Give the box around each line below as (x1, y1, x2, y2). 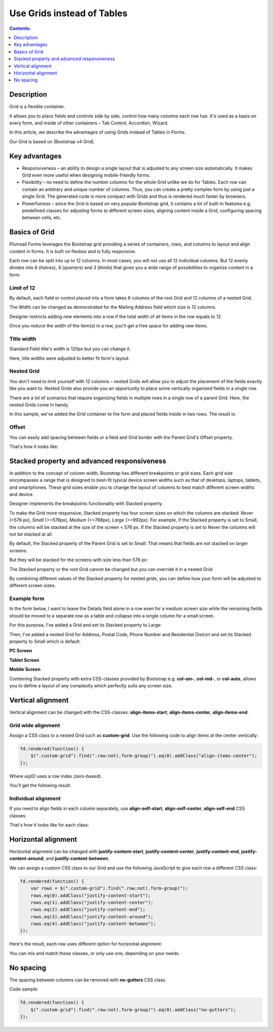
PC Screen (9, 648, 32, 654)
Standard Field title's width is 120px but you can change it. (9, 346, 131, 352)
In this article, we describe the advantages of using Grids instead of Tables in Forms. (9, 129, 186, 135)
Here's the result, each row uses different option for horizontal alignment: (9, 941, 162, 947)
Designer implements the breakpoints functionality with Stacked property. (9, 501, 163, 507)
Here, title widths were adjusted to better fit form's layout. (9, 355, 130, 361)
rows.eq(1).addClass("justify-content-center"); (30, 899, 154, 905)
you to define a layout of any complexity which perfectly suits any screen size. (9, 682, 173, 688)
